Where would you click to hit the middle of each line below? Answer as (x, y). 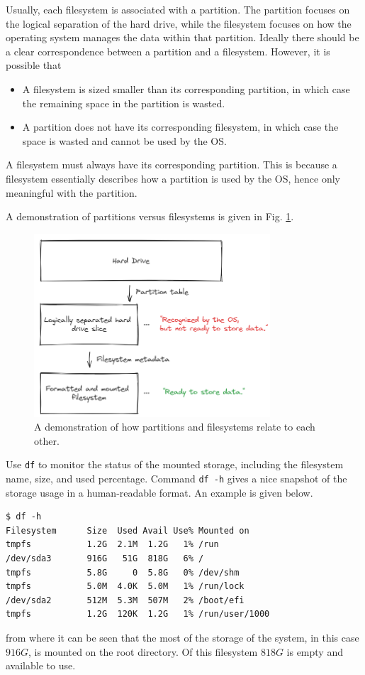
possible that (34, 65)
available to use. (41, 665)
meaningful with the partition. (72, 192)
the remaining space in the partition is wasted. (124, 103)
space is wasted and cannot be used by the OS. (124, 140)
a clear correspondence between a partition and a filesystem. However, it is (168, 51)
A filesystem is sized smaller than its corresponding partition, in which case (186, 88)
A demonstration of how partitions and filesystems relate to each (175, 427)
